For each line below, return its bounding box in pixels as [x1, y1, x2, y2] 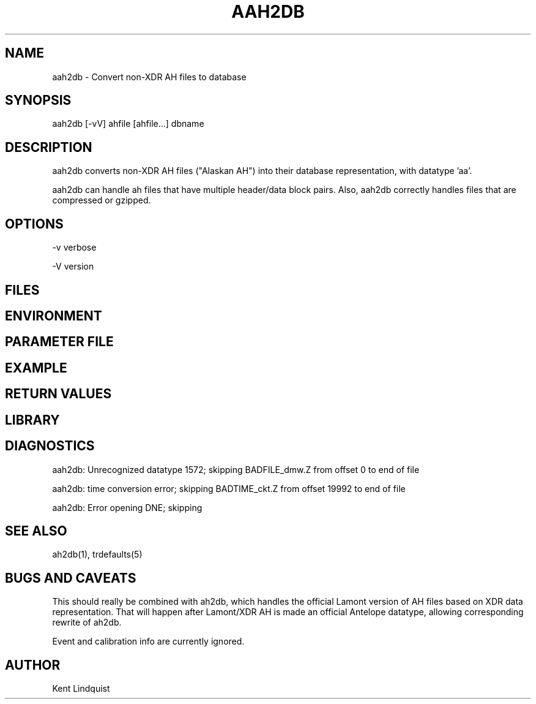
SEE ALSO [5, 523, 67, 539]
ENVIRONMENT [5, 308, 102, 324]
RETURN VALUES [5, 386, 112, 402]
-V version [52, 261, 94, 272]
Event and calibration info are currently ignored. [52, 636, 245, 647]
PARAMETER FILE [5, 334, 114, 350]
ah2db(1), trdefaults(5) [52, 549, 143, 560]
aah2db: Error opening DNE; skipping [52, 502, 203, 513]
